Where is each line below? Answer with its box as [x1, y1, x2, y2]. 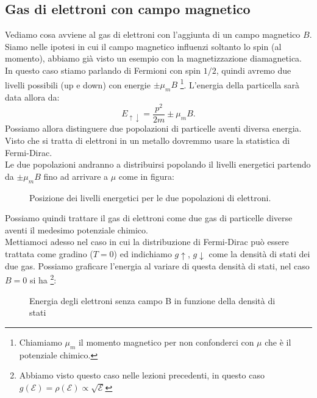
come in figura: [118, 169, 174, 182]
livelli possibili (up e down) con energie [5, 78, 151, 91]
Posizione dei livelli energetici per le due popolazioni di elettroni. [29, 191, 271, 204]
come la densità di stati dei [208, 247, 310, 260]
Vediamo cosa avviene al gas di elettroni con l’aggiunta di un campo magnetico [5, 28, 301, 41]
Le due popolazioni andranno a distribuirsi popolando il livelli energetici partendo [5, 158, 311, 171]
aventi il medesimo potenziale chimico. [5, 223, 148, 236]
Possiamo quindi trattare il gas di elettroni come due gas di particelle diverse [5, 211, 293, 224]
